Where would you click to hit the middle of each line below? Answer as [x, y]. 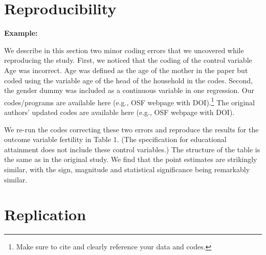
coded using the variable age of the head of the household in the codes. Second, [128, 80]
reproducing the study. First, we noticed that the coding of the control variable [128, 60]
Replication [45, 214]
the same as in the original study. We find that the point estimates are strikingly [131, 159]
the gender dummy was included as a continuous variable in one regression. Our [129, 90]
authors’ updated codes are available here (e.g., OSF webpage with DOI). [119, 112]
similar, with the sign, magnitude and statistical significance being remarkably [127, 169]
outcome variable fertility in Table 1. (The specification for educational [115, 139]
